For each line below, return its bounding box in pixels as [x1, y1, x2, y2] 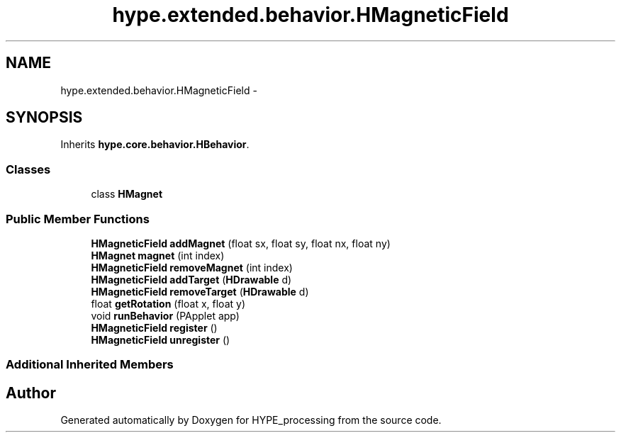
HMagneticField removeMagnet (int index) [91, 261, 293, 274]
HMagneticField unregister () [91, 333, 230, 346]
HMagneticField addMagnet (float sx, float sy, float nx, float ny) [91, 237, 391, 249]
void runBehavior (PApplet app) [91, 309, 240, 322]
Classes [6, 162, 51, 176]
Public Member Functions [6, 211, 150, 226]
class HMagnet [91, 188, 163, 201]
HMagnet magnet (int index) [91, 249, 225, 262]
